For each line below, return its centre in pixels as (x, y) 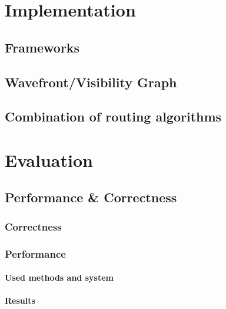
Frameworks (42, 47)
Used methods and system (59, 277)
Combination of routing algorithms (113, 116)
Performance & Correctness (91, 197)
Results (20, 300)
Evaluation (49, 160)
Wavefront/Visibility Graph (91, 82)
